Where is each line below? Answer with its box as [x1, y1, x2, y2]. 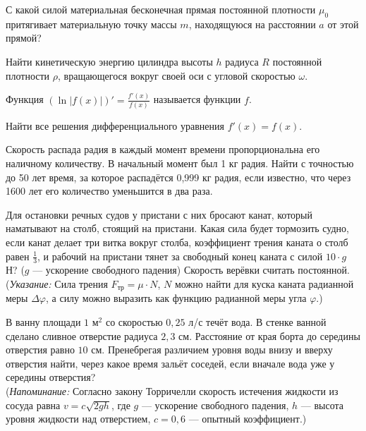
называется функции [153, 92, 241, 107]
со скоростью [105, 315, 163, 329]
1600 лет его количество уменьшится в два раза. [6, 183, 213, 198]
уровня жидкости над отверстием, [6, 411, 151, 426]
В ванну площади [6, 315, 81, 329]
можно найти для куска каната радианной [175, 277, 354, 291]
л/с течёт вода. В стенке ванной [188, 315, 327, 329]
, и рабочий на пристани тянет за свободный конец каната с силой [37, 248, 323, 263]
